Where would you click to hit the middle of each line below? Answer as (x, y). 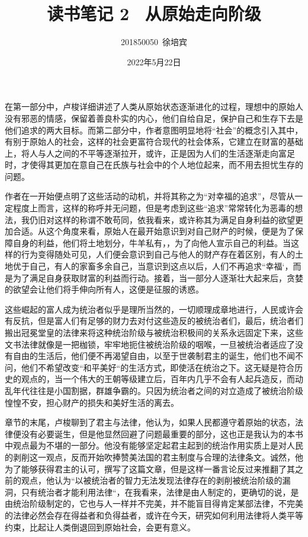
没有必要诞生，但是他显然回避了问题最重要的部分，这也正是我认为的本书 (162, 433)
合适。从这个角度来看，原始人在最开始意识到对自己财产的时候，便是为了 (154, 231)
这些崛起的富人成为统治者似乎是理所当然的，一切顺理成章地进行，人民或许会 (154, 309)
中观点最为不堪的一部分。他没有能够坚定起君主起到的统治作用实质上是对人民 (154, 445)
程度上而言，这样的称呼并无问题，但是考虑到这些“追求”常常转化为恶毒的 (154, 208)
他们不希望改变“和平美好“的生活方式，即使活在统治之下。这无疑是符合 (158, 367)
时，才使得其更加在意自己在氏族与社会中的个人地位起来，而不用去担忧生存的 (154, 165)
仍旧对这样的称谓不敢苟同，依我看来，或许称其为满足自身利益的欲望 (162, 219)
